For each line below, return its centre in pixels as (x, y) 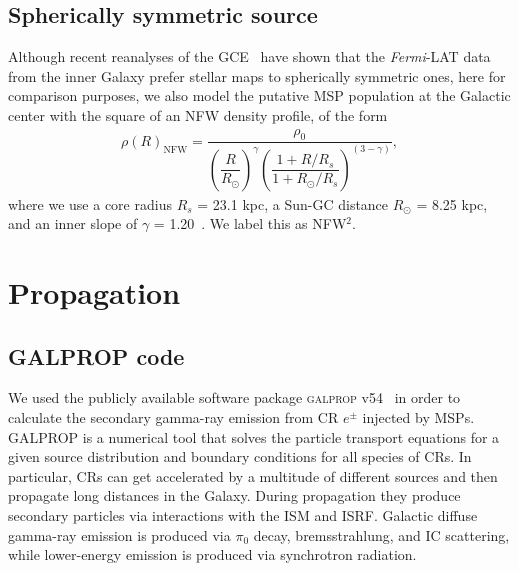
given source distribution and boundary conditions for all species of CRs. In (240, 456)
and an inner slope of (73, 223)
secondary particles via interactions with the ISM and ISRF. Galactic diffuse (243, 515)
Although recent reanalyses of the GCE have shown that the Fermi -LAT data (249, 56)
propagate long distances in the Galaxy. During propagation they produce (234, 495)
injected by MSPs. (418, 417)
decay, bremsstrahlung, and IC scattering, (381, 534)
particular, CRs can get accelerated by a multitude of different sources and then (253, 475)
